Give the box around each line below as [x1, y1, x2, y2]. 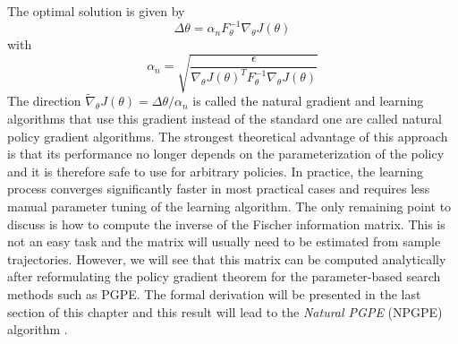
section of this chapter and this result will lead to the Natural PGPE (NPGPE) [7, 302, 443, 321]
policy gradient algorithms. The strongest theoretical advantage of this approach [7, 126, 448, 145]
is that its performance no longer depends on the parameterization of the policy [7, 144, 445, 163]
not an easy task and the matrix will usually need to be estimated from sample [7, 232, 441, 251]
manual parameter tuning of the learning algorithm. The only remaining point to [7, 197, 452, 216]
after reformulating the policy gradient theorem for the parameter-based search [7, 267, 441, 286]
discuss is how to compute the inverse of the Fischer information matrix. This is [7, 214, 445, 233]
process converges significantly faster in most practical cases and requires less [7, 179, 430, 198]
